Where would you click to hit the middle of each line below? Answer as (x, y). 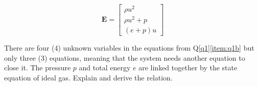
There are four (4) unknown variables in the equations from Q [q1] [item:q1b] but (129, 48)
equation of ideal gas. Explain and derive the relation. (88, 78)
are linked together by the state (188, 68)
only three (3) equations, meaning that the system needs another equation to (125, 57)
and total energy (105, 68)
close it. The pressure (38, 68)
